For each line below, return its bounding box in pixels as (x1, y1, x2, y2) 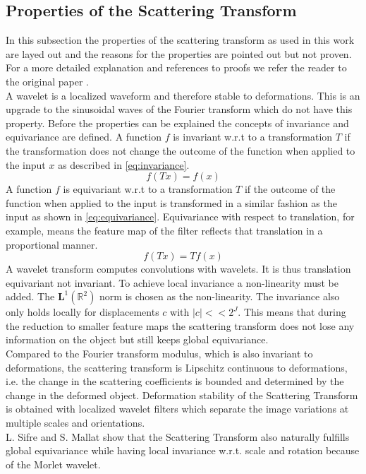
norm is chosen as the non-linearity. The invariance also (99, 289, 340, 304)
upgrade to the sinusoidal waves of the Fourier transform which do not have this (6, 102, 353, 117)
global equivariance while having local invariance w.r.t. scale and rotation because (6, 443, 360, 458)
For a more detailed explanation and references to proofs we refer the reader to (6, 60, 347, 75)
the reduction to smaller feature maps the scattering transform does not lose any (6, 318, 355, 333)
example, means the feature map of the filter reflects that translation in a (6, 223, 323, 237)
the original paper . (6, 73, 89, 88)
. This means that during (238, 304, 346, 319)
